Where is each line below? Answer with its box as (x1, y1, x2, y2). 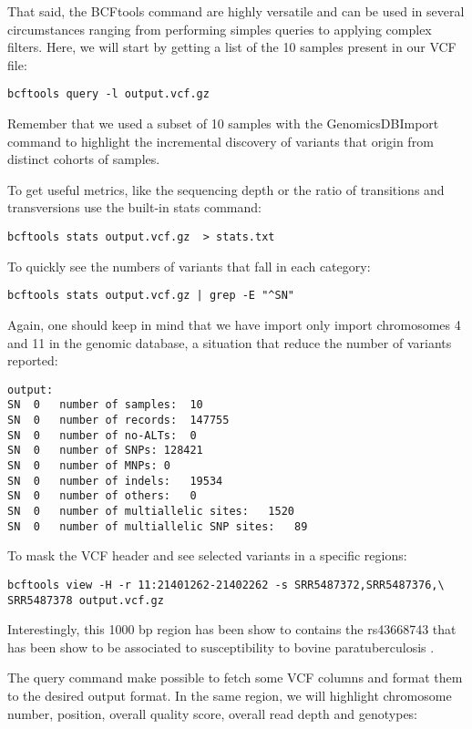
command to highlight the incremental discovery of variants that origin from (7, 131, 434, 150)
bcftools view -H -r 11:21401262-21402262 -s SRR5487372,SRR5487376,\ (7, 578, 445, 591)
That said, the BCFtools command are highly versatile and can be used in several (7, 2, 465, 20)
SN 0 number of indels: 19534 (7, 474, 223, 488)
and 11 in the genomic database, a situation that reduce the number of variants (7, 333, 452, 352)
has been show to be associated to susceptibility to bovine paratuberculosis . (7, 637, 435, 656)
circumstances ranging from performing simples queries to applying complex (7, 19, 432, 38)
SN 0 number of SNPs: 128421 (7, 444, 203, 457)
